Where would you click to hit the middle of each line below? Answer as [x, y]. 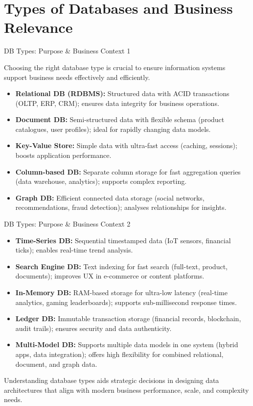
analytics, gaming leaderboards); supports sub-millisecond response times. [126, 302]
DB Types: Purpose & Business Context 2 [67, 224]
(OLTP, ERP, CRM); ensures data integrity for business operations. [117, 103]
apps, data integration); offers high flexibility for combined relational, [119, 354]
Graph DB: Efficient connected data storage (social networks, [110, 197]
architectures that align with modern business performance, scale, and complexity [126, 390]
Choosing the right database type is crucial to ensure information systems [115, 67]
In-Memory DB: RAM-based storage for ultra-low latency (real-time [121, 292]
